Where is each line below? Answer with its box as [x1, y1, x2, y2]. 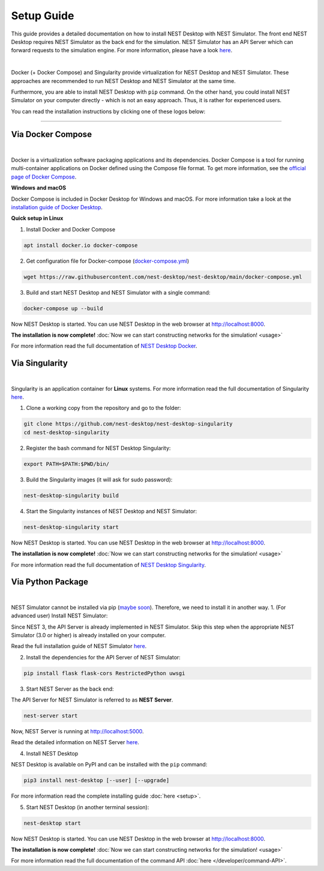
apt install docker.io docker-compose [23, 242, 138, 249]
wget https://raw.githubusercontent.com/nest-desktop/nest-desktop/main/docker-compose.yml [23, 274, 302, 280]
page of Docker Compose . [11, 173, 77, 180]
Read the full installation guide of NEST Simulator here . [11, 643, 147, 650]
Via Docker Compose [11, 129, 92, 139]
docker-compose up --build [23, 305, 103, 312]
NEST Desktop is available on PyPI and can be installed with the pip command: [11, 761, 208, 768]
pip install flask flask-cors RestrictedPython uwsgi [23, 670, 185, 676]
